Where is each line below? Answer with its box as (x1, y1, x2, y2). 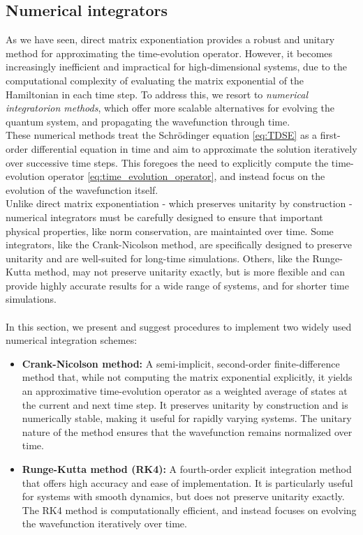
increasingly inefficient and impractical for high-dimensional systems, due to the (6, 59, 347, 74)
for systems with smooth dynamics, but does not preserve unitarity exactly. (22, 489, 345, 504)
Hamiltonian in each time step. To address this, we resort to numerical (6, 86, 308, 101)
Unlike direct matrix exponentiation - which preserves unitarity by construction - (6, 196, 353, 211)
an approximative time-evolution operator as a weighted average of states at (22, 384, 348, 398)
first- (320, 128, 341, 142)
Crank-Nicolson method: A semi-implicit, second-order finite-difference (22, 356, 340, 370)
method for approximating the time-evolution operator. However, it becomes (6, 45, 333, 60)
